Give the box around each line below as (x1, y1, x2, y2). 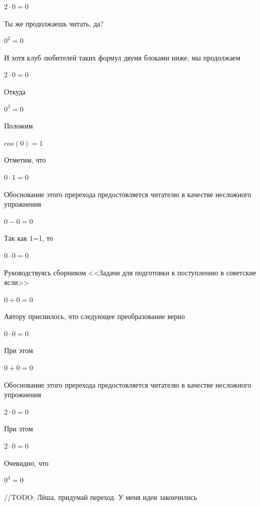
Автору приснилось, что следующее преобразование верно (4, 311, 185, 322)
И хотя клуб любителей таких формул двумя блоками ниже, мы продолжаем (4, 52, 241, 62)
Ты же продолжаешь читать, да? (4, 18, 104, 28)
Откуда (4, 86, 26, 97)
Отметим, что (4, 154, 46, 165)
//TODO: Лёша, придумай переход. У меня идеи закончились (4, 491, 198, 502)
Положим (4, 120, 33, 131)
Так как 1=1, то (4, 233, 53, 243)
